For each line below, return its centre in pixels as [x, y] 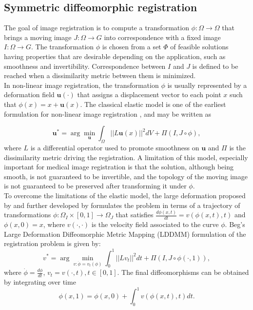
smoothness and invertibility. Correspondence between [85, 66]
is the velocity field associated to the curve [155, 224]
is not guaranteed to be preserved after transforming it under [95, 186]
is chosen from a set [132, 47]
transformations [28, 215]
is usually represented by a [207, 85]
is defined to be [215, 66]
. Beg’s [235, 224]
